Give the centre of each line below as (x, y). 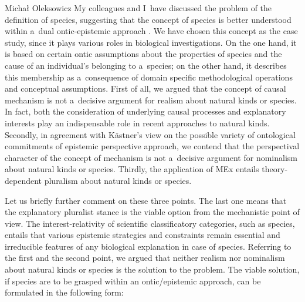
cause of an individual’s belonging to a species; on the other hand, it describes (146, 65)
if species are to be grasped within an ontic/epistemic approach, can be (133, 281)
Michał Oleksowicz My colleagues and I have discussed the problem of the (138, 8)
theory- (275, 169)
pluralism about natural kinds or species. (118, 180)
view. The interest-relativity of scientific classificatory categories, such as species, (150, 223)
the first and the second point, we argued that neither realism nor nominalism (145, 258)
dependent (23, 180)
